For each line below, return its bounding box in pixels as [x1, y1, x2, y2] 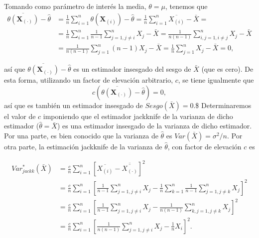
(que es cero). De [201, 64, 254, 74]
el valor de [4, 111, 36, 121]
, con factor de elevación [167, 141, 242, 151]
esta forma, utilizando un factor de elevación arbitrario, [4, 75, 173, 85]
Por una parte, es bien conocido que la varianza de [4, 130, 158, 140]
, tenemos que [165, 1, 208, 11]
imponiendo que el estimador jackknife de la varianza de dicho [43, 111, 233, 121]
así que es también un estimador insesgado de [4, 100, 143, 110]
